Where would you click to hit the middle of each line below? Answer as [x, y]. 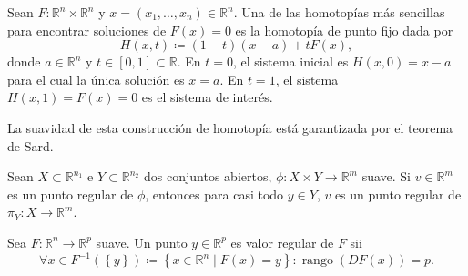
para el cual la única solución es [96, 79]
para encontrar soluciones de [87, 30]
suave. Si [386, 176]
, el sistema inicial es [291, 61]
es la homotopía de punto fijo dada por [344, 30]
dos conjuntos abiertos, [208, 176]
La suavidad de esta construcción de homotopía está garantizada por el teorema [230, 127]
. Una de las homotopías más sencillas [339, 12]
